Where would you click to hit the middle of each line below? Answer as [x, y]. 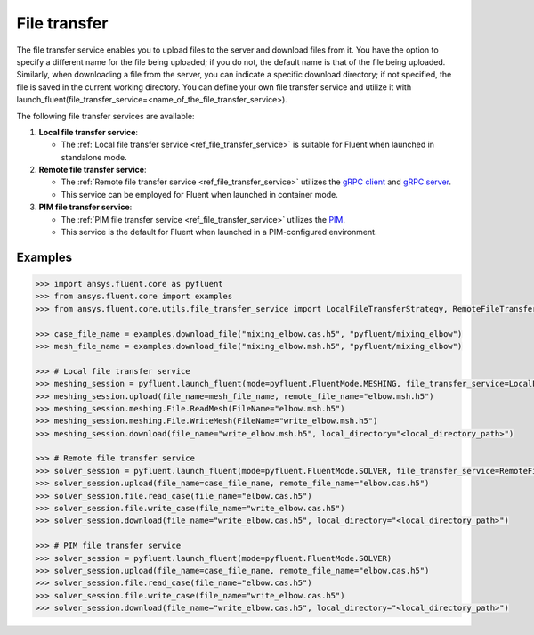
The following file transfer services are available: [105, 116]
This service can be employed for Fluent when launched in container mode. [199, 194]
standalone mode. [94, 157]
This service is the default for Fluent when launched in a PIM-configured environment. [219, 232]
